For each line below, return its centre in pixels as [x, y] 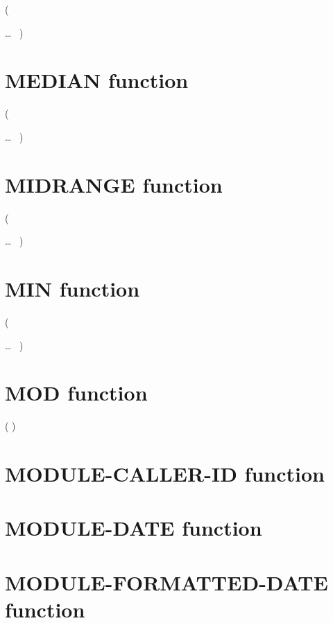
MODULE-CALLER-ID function [165, 474]
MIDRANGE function [114, 184]
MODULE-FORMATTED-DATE [166, 582]
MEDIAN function [97, 80]
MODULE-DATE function [134, 528]
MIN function [72, 288]
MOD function [76, 393]
